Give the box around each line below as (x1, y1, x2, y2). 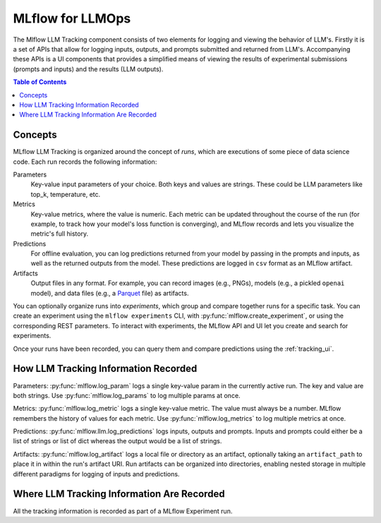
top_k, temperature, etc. (30, 190, 101, 198)
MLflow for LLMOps (13, 11, 131, 26)
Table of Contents (13, 78, 67, 86)
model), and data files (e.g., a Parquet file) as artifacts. (30, 289, 189, 297)
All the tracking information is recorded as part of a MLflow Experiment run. (13, 507, 233, 515)
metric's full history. (30, 229, 88, 238)
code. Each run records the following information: (13, 157, 157, 166)
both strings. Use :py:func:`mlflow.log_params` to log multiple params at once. (13, 391, 241, 399)
